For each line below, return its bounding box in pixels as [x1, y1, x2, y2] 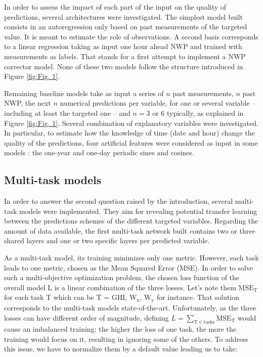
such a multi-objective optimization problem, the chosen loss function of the [4, 272, 240, 283]
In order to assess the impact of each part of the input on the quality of [4, 2, 227, 12]
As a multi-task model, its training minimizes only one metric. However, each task [4, 252, 259, 263]
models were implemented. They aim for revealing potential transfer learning [19, 205, 257, 216]
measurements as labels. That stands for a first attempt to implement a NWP [4, 51, 246, 61]
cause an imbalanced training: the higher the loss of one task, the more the [4, 324, 236, 334]
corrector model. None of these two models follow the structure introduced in [4, 61, 243, 71]
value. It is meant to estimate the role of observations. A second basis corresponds [4, 31, 258, 41]
